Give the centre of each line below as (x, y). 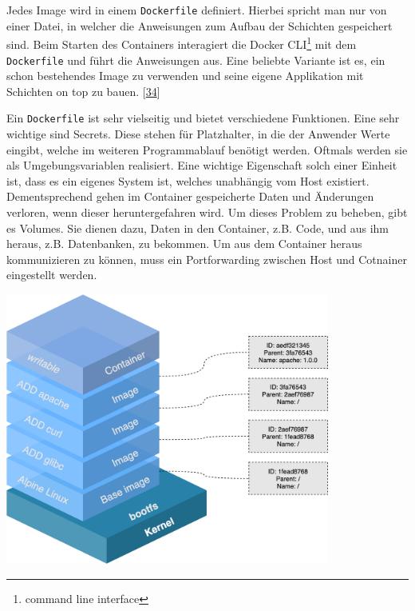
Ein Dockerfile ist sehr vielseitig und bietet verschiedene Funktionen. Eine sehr (203, 118)
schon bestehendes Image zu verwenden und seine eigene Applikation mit (185, 76)
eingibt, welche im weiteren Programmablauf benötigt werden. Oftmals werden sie (207, 149)
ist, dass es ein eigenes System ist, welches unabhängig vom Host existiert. (188, 180)
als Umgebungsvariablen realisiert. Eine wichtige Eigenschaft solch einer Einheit (202, 165)
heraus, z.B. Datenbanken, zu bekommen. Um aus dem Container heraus (184, 244)
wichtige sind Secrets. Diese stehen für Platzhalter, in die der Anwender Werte (198, 134)
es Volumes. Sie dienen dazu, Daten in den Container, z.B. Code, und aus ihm (198, 228)
